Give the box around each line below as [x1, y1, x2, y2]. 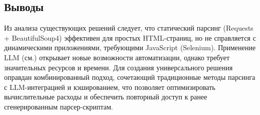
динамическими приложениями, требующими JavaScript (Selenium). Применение [4, 42, 256, 53]
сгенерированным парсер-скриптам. [4, 101, 113, 111]
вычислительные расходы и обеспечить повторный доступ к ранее [4, 91, 207, 102]
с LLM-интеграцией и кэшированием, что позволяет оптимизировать [4, 81, 216, 92]
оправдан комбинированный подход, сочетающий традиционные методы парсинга [4, 72, 255, 82]
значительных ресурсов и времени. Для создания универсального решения [4, 62, 233, 72]
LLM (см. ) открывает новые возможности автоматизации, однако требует [4, 52, 230, 62]
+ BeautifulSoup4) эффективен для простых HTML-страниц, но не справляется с [4, 32, 256, 43]
